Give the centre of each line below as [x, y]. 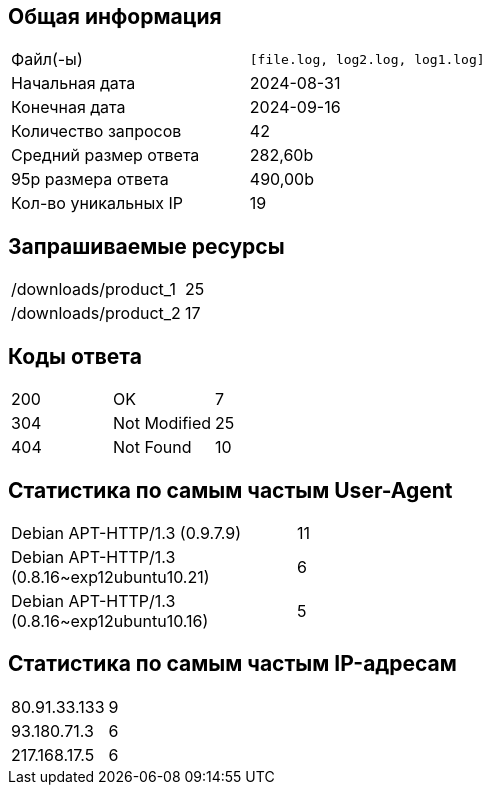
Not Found [152, 447]
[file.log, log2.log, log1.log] [367, 59]
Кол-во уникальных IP [97, 203]
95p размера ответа [90, 179]
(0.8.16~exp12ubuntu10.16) [110, 620]
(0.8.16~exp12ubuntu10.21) [110, 576]
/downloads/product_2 [96, 313]
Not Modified [162, 423]
